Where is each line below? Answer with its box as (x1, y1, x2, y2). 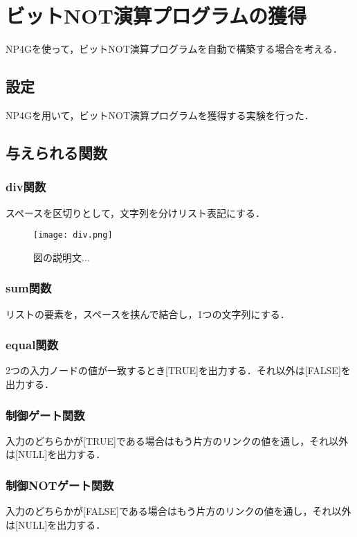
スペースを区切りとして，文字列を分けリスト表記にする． (6, 205, 266, 220)
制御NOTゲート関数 (6, 476, 114, 493)
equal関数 (6, 336, 59, 353)
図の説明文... (33, 249, 90, 264)
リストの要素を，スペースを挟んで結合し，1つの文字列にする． (6, 306, 290, 321)
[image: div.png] (33, 230, 113, 240)
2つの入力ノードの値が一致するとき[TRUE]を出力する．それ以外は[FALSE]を (6, 363, 351, 378)
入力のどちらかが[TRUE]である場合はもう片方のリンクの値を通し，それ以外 (6, 433, 349, 448)
